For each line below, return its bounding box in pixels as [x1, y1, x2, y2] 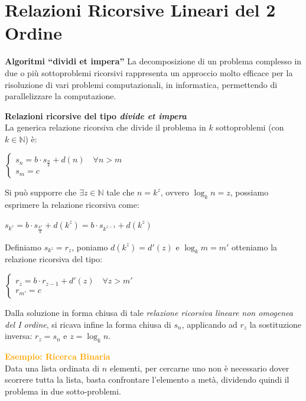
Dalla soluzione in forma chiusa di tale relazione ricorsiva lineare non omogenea [5, 306, 293, 318]
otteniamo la [232, 240, 278, 253]
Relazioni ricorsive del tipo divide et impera [5, 109, 187, 122]
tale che [106, 186, 135, 198]
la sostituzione [249, 318, 302, 330]
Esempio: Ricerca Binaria [5, 350, 110, 362]
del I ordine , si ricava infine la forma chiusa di [5, 318, 171, 330]
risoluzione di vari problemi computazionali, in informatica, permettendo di [5, 78, 278, 90]
